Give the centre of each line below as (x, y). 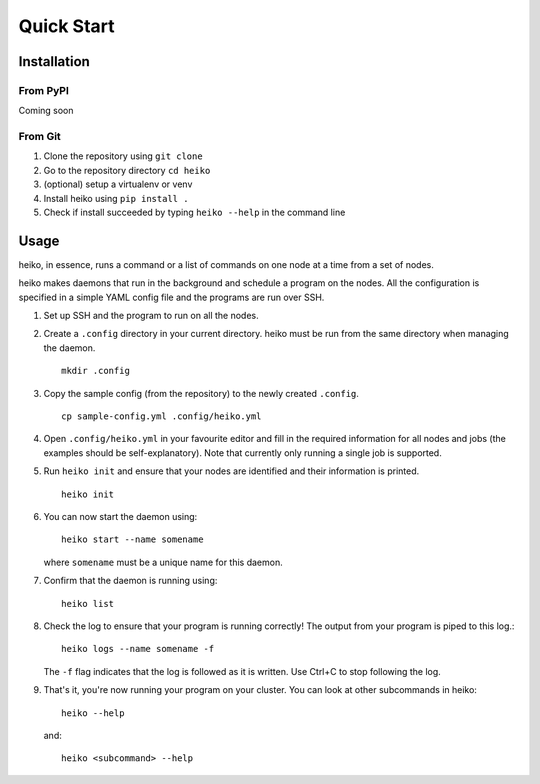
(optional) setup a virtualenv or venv (118, 184)
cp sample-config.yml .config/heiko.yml (161, 416)
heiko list (88, 603)
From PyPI (44, 90)
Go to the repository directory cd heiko (127, 170)
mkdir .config (95, 371)
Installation (54, 61)
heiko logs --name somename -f (138, 649)
